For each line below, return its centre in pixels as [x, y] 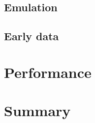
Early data [32, 36]
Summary [37, 111]
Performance [48, 72]
